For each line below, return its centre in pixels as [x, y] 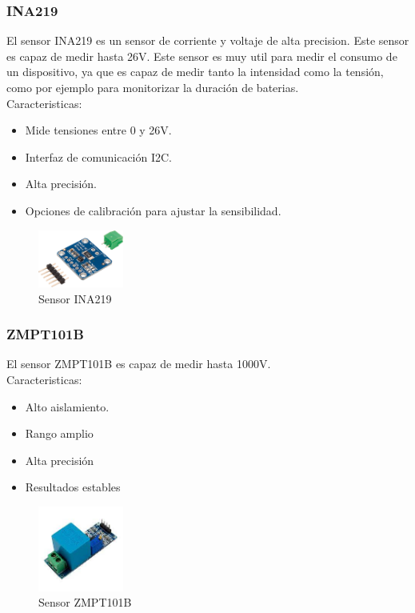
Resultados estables [73, 487]
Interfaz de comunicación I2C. [98, 156]
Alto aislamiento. [67, 406]
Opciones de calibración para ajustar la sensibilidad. [153, 210]
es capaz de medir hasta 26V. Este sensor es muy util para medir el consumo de [202, 56]
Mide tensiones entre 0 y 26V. [98, 130]
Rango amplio [59, 433]
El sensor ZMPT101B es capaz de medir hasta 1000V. [139, 364]
